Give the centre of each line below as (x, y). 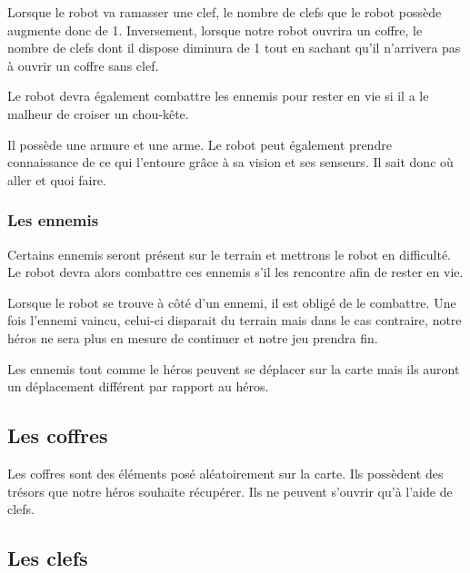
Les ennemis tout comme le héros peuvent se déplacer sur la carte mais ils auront (234, 368)
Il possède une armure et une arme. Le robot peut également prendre (200, 144)
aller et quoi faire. (57, 179)
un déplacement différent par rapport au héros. (138, 386)
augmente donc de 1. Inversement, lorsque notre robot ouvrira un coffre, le (215, 30)
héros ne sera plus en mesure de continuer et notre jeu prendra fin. (193, 337)
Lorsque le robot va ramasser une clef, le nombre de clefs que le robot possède (225, 12)
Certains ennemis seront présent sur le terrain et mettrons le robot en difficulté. (230, 254)
